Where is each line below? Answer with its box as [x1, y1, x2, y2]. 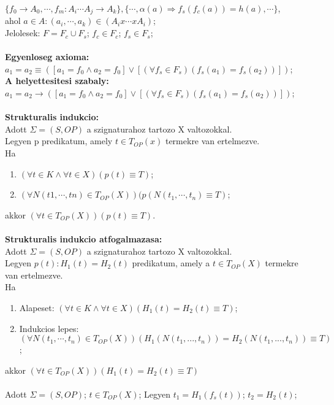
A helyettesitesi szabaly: [5, 74, 109, 87]
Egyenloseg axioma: [5, 50, 89, 63]
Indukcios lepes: [19, 322, 79, 334]
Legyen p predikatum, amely [5, 134, 113, 147]
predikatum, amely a [132, 256, 210, 269]
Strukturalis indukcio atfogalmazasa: [5, 232, 162, 245]
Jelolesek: [5, 26, 40, 39]
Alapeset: [19, 301, 55, 314]
